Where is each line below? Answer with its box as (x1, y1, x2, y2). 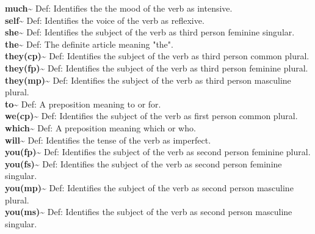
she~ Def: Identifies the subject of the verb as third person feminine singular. (5, 26, 295, 38)
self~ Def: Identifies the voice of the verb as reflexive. (5, 13, 205, 26)
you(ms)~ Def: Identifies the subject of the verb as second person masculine (5, 205, 292, 218)
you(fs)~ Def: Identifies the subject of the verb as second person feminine (5, 157, 282, 170)
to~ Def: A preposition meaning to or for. (5, 97, 161, 110)
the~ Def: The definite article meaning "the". (5, 37, 173, 50)
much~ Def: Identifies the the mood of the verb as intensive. (5, 2, 233, 14)
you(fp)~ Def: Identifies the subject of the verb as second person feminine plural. (5, 145, 311, 158)
